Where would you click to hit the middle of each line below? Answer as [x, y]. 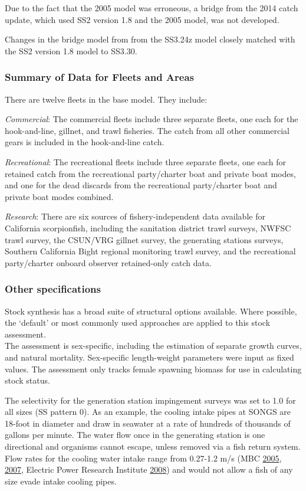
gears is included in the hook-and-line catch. [85, 142]
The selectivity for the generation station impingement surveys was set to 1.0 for [150, 400]
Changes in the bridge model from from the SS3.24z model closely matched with [150, 39]
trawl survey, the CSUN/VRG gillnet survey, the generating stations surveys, [144, 239]
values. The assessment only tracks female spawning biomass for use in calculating [153, 369]
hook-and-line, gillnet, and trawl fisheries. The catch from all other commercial [147, 130]
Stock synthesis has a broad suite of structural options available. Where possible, [151, 311]
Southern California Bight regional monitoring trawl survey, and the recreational [150, 251]
